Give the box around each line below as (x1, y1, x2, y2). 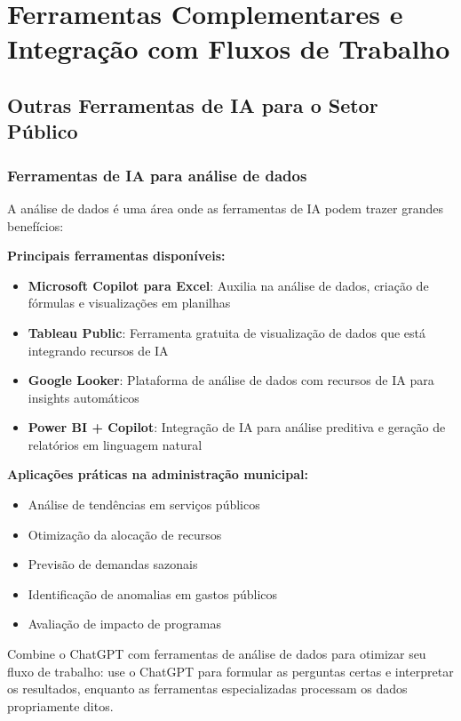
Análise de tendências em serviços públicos (28, 495, 260, 514)
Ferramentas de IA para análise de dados (7, 164, 307, 186)
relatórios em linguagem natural (28, 435, 203, 453)
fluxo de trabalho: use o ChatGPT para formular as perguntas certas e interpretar (7, 661, 454, 680)
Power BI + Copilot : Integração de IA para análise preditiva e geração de (28, 418, 446, 437)
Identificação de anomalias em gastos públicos (28, 584, 278, 603)
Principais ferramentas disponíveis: (7, 246, 226, 265)
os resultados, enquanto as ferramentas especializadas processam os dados (7, 679, 408, 698)
